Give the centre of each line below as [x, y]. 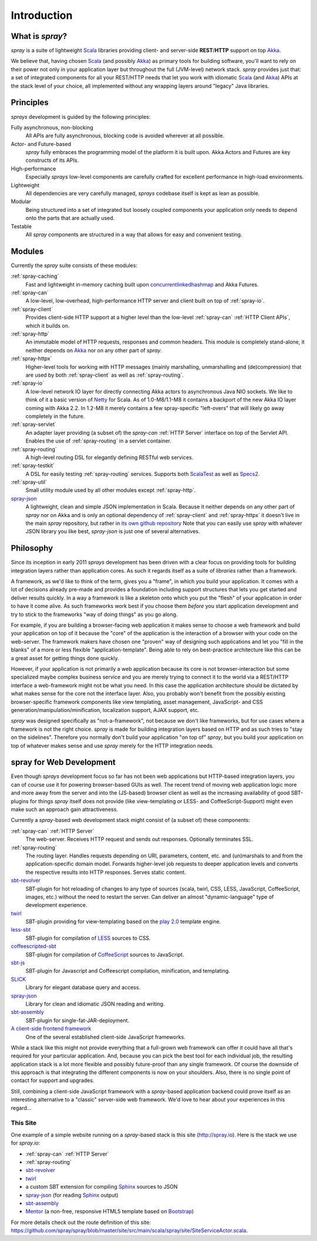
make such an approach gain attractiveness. [65, 809]
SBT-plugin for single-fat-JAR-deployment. [77, 1020]
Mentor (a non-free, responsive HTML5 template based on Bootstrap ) [109, 1212]
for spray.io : [26, 1143]
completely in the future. [55, 416]
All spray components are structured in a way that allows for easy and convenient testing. [134, 234]
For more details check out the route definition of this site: [81, 1222]
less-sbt [21, 930]
